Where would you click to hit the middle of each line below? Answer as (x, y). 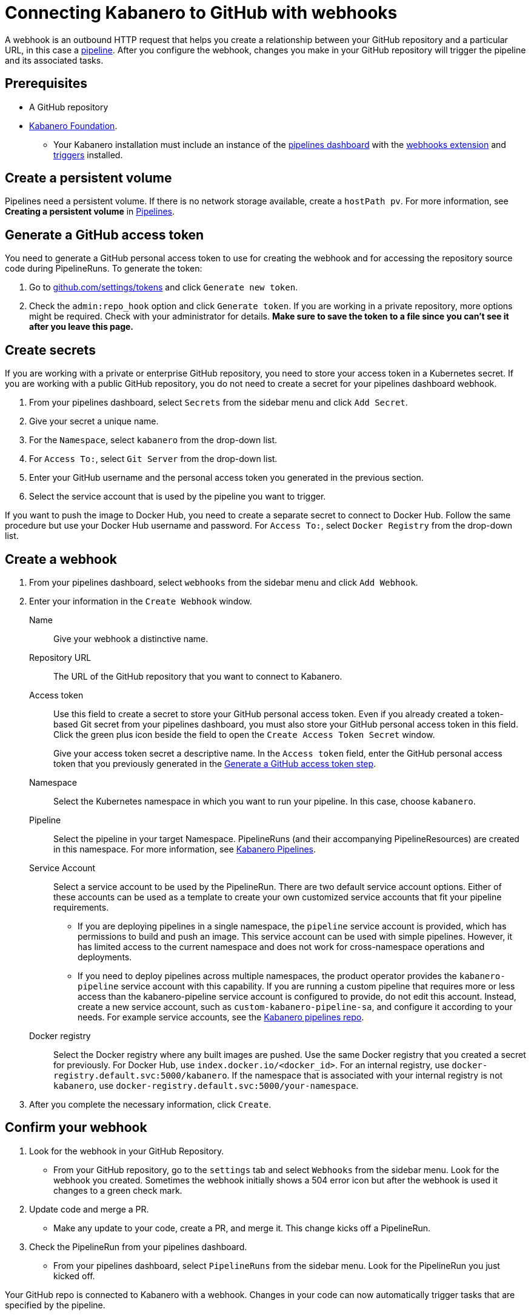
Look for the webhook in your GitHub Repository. (127, 1151)
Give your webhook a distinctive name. (131, 638)
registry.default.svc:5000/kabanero (140, 1075)
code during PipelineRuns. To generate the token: (104, 269)
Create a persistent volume (88, 178)
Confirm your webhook (76, 1128)
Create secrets (50, 350)
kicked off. (74, 1276)
